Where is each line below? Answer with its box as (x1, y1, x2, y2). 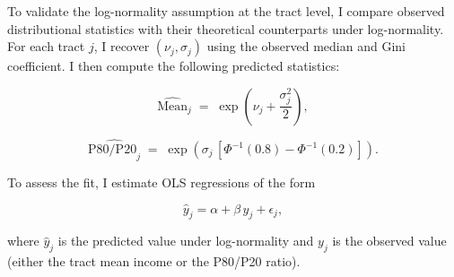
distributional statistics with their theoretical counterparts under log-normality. (7, 19, 444, 38)
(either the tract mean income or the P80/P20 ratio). (7, 252, 301, 271)
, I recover (93, 37, 150, 56)
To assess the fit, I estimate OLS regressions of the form (7, 172, 316, 191)
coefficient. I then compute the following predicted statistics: (7, 56, 340, 75)
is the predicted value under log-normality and (57, 231, 314, 250)
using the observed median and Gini (206, 37, 406, 56)
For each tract (7, 37, 85, 56)
